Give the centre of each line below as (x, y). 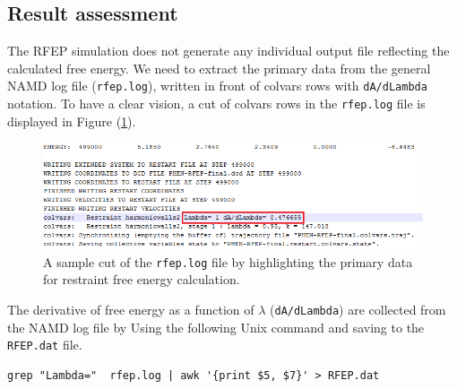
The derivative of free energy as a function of (131, 309)
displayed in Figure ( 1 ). (72, 121)
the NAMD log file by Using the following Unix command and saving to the (216, 327)
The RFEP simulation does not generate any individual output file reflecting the (228, 51)
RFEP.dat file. (45, 345)
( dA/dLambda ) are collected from (358, 309)
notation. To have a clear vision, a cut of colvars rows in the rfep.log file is (216, 104)
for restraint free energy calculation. (142, 279)
